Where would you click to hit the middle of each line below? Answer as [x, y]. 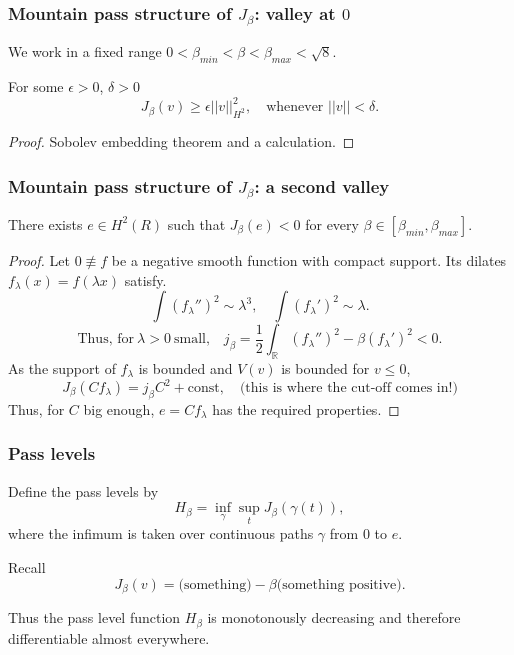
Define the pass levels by [83, 490]
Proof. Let [39, 259]
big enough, [119, 408]
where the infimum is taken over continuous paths [161, 533]
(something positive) [339, 584]
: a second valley [322, 185]
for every [332, 223]
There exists [45, 223]
